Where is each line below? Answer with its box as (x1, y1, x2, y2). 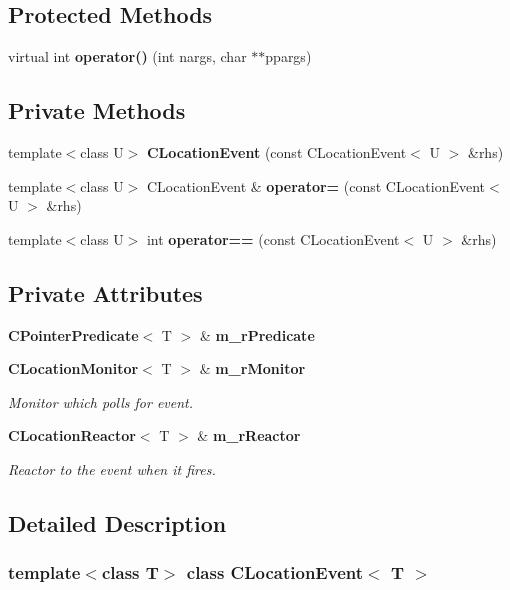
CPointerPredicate (8, 324, 139, 345)
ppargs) (265, 46, 312, 67)
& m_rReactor (197, 425, 301, 446)
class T (101, 560, 159, 585)
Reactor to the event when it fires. (8, 458, 216, 479)
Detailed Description (8, 507, 227, 538)
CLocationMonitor (8, 358, 139, 379)
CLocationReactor (8, 425, 136, 446)
